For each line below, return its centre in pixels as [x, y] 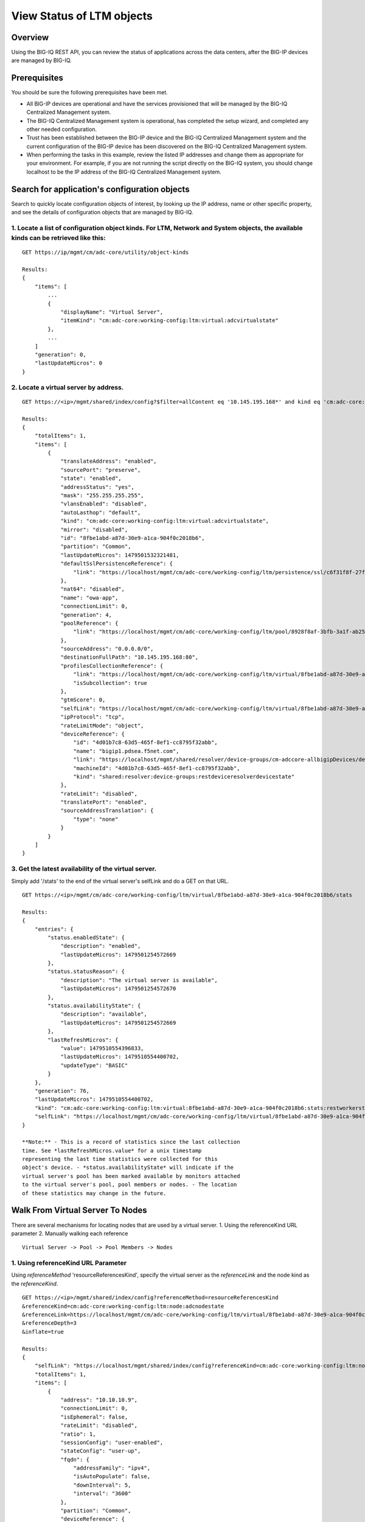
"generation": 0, [60, 355]
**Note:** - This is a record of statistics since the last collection [131, 1142]
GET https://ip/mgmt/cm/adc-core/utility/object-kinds [106, 252]
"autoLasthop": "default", [101, 512]
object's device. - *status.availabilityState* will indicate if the [128, 1168]
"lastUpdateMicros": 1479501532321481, [120, 555]
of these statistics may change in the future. [94, 1193]
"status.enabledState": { [86, 937]
